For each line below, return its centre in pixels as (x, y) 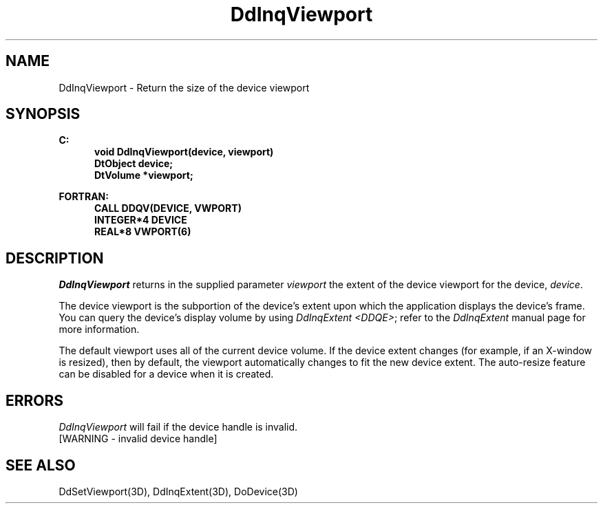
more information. (99, 329)
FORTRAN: (84, 197)
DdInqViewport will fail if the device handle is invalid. (178, 427)
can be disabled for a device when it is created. (166, 374)
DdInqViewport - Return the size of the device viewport (184, 87)
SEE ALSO (41, 465)
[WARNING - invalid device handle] (138, 439)
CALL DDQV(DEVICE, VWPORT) (168, 208)
